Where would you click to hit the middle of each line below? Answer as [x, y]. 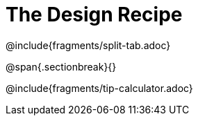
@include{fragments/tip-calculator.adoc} [99, 88]
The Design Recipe [94, 15]
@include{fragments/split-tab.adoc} [88, 45]
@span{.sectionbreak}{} [61, 66]
